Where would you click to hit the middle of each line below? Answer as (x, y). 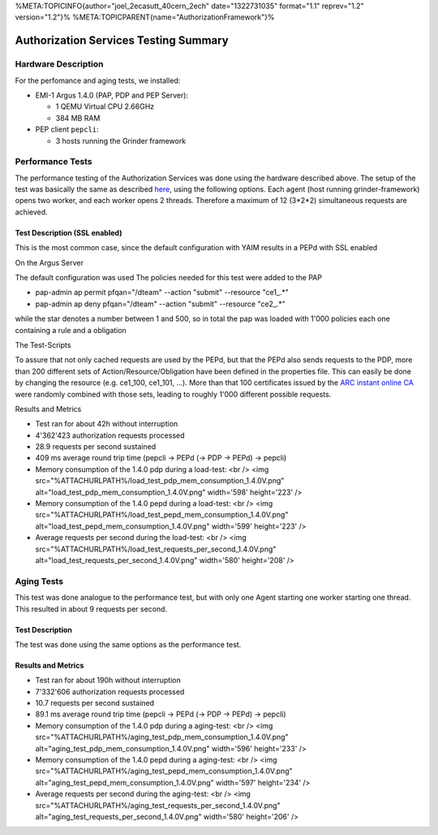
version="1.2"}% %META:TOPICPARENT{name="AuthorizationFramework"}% (145, 17)
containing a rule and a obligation (71, 330)
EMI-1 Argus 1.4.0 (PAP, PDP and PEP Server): (112, 95)
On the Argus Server (49, 262)
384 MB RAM (78, 118)
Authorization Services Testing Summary (122, 41)
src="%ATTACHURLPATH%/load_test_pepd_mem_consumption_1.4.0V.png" (162, 515)
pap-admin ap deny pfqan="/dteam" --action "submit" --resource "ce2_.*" (160, 304)
